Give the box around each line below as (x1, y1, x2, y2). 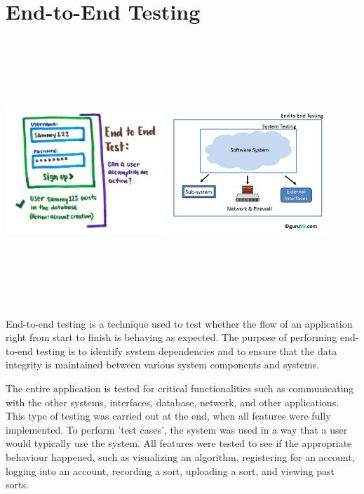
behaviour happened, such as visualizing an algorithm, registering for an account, (6, 450, 355, 464)
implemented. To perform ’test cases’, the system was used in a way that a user (6, 422, 348, 436)
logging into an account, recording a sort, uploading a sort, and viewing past (6, 463, 335, 478)
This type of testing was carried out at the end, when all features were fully (6, 408, 331, 423)
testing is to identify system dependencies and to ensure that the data (36, 343, 337, 358)
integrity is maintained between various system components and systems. (6, 357, 320, 372)
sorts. (6, 477, 29, 492)
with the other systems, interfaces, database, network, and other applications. (6, 394, 339, 409)
